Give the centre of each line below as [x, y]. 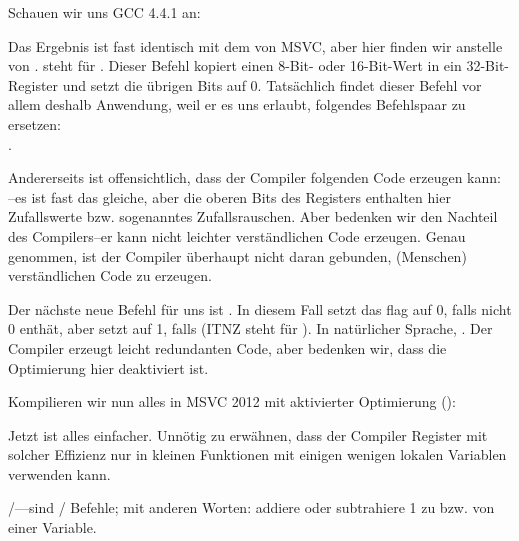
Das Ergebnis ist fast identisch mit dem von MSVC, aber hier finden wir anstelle [255, 45]
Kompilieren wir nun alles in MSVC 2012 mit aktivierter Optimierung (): [232, 401]
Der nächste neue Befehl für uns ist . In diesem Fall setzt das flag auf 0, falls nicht [260, 308]
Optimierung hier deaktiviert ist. [108, 367]
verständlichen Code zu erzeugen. [110, 275]
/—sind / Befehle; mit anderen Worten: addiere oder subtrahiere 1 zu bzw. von [251, 507]
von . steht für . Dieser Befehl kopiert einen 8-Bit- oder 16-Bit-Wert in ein [235, 65]
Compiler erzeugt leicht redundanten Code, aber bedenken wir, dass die [227, 347]
